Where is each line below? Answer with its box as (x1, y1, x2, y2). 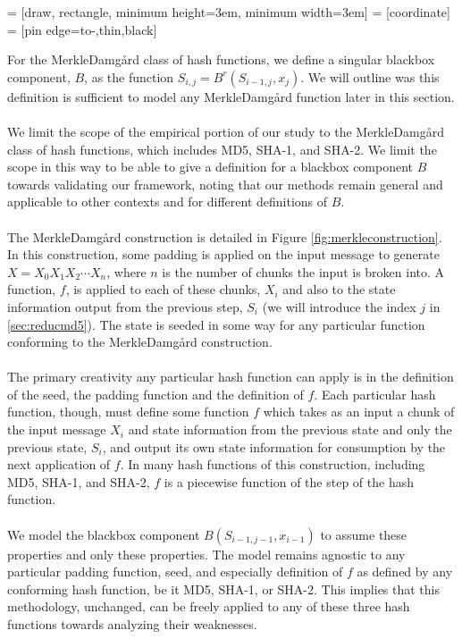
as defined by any (357, 562, 453, 581)
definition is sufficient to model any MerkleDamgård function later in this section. (7, 87, 455, 105)
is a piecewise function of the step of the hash (164, 472, 414, 491)
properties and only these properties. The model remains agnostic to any (7, 544, 406, 563)
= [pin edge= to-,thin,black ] (7, 20, 157, 38)
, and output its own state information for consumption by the (102, 437, 446, 456)
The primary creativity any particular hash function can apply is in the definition (7, 367, 454, 386)
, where (106, 262, 147, 281)
